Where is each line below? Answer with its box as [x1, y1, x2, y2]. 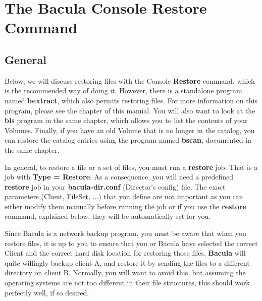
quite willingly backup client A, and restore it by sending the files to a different [5, 257, 250, 268]
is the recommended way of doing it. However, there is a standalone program [5, 85, 242, 96]
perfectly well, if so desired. [5, 287, 89, 297]
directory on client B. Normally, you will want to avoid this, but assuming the [5, 267, 246, 278]
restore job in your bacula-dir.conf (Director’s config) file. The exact [5, 181, 226, 192]
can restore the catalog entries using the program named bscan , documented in [5, 135, 251, 145]
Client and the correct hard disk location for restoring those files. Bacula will [5, 248, 246, 258]
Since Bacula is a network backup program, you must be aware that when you [5, 228, 246, 238]
